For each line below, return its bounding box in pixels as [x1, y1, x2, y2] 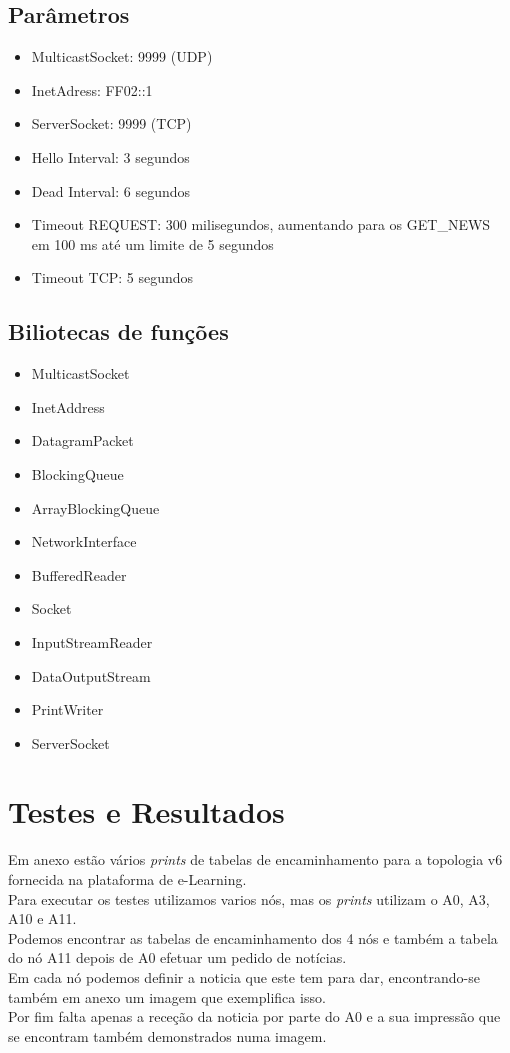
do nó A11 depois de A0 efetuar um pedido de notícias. [8, 947, 347, 968]
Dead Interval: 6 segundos [31, 180, 191, 201]
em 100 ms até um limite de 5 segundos [31, 233, 274, 254]
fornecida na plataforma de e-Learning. [8, 869, 247, 889]
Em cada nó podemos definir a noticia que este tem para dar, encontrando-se [8, 966, 480, 987]
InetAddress [31, 396, 105, 417]
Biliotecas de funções [8, 316, 229, 347]
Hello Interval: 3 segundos [31, 146, 190, 167]
